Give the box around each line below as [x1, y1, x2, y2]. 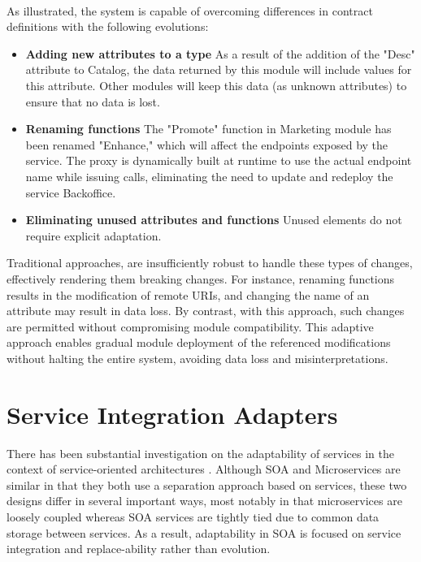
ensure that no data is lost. [25, 93, 160, 110]
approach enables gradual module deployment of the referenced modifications [7, 334, 391, 351]
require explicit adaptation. [25, 227, 162, 244]
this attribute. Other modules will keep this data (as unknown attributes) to [25, 76, 407, 93]
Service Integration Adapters [7, 397, 338, 430]
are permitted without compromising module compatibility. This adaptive [7, 318, 374, 335]
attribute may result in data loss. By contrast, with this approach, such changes [7, 302, 405, 319]
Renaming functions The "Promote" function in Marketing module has [25, 120, 392, 137]
